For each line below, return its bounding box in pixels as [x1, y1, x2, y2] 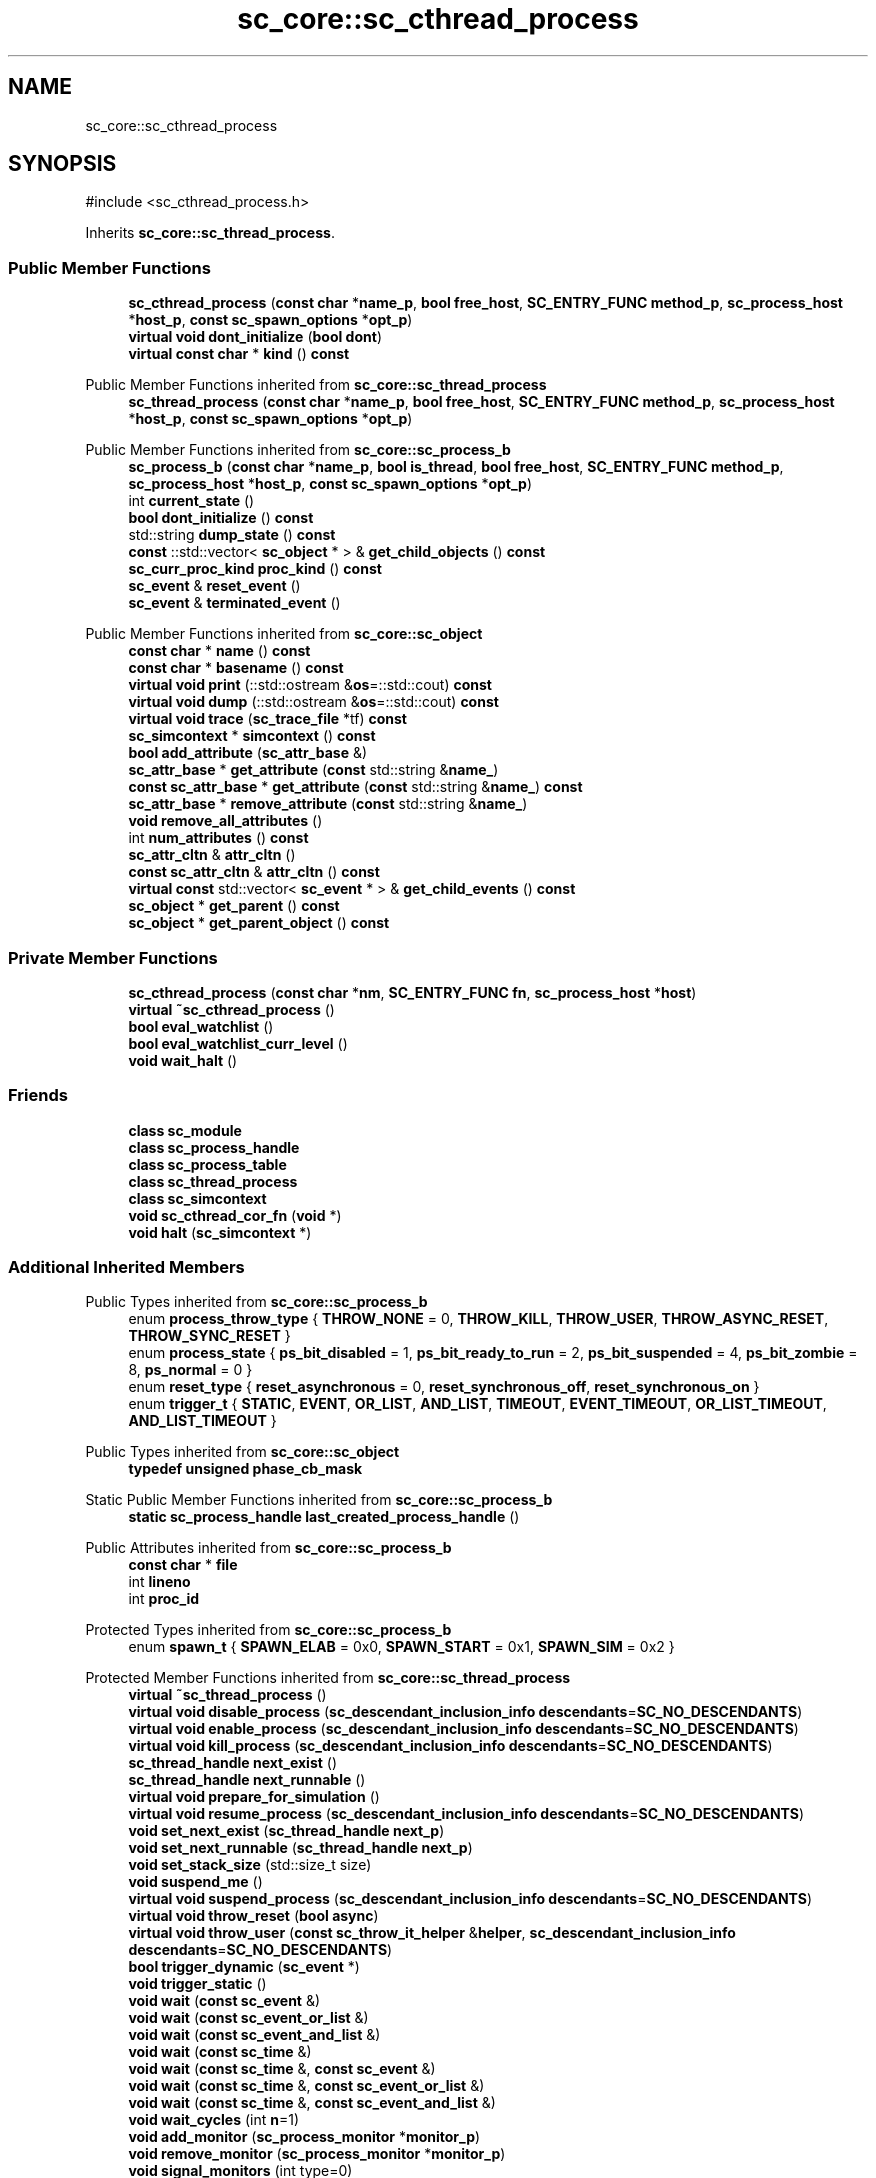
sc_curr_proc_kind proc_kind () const [128, 560, 382, 578]
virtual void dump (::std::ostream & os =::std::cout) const [128, 693, 499, 711]
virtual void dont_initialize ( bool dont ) [128, 328, 382, 346]
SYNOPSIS [8, 151, 117, 177]
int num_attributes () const [128, 829, 309, 847]
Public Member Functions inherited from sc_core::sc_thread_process [85, 376, 547, 394]
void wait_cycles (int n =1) [128, 2111, 300, 2129]
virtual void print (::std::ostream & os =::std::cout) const [128, 676, 492, 694]
